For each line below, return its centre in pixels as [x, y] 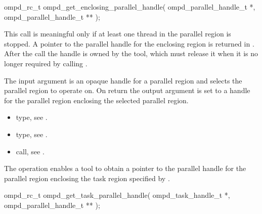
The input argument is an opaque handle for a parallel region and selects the [123, 80]
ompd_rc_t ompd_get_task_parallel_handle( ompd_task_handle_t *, [117, 195]
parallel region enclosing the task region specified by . [87, 178]
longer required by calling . [46, 63]
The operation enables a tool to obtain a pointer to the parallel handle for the [125, 168]
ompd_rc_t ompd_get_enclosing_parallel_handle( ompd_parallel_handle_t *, [130, 7]
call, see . [30, 151]
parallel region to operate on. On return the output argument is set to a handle [127, 90]
